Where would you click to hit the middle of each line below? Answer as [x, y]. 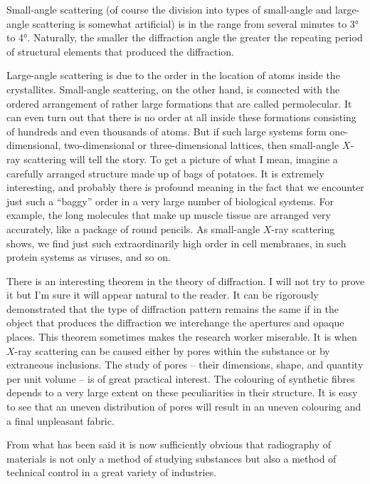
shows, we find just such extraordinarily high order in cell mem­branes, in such [176, 243]
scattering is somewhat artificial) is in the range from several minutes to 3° [196, 23]
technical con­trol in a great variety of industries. [112, 472]
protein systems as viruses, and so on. [89, 257]
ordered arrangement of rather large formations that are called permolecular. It [179, 103]
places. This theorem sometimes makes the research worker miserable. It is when [182, 337]
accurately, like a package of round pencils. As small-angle [133, 228]
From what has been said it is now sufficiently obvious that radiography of [169, 444]
